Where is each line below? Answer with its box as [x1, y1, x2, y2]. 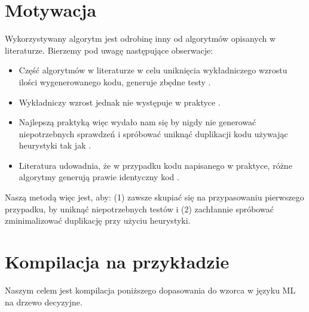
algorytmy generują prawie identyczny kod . [19, 171, 179, 183]
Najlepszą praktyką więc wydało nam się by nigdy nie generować [19, 116, 256, 128]
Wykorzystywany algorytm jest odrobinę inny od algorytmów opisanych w [5, 32, 276, 45]
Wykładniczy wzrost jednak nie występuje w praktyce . [19, 95, 221, 108]
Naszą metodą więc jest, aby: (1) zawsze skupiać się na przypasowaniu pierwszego [5, 191, 304, 203]
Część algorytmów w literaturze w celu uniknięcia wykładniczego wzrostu [19, 64, 287, 76]
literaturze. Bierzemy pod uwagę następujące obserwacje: [5, 44, 213, 56]
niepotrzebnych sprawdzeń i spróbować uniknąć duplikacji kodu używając [19, 127, 288, 140]
